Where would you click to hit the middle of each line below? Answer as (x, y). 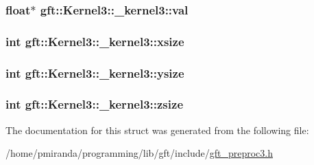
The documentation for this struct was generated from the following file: (157, 130)
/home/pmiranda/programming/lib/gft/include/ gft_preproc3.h (139, 153)
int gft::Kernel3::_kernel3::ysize (95, 73)
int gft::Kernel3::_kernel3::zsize (95, 104)
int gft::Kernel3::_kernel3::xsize (95, 41)
